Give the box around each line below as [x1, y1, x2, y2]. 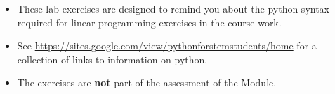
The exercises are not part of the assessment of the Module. [17, 75, 277, 90]
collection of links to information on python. [17, 52, 208, 66]
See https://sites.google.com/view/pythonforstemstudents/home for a [17, 38, 317, 53]
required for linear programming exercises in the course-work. [17, 15, 282, 29]
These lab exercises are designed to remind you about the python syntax [17, 1, 330, 15]
